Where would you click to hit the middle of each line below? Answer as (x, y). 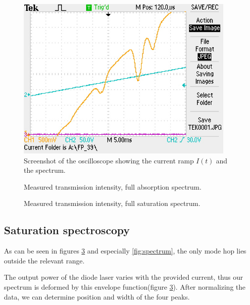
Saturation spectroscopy (67, 230)
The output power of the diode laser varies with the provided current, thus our (124, 277)
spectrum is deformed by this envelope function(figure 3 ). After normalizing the (125, 287)
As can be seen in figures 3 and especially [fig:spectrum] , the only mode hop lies (125, 251)
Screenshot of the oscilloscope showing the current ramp (109, 160)
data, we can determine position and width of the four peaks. (97, 296)
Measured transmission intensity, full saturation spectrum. (112, 203)
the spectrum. (45, 170)
